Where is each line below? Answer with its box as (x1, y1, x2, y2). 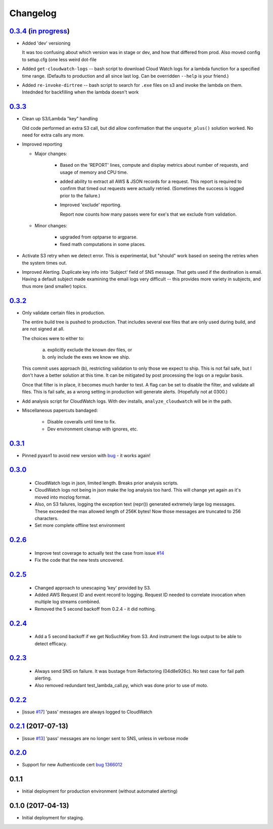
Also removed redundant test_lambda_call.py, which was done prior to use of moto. (34, 682, 208, 688)
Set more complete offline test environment (34, 522, 125, 528)
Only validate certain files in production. (22, 310, 105, 316)
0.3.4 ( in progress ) (9, 27, 70, 35)
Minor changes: (34, 223, 68, 228)
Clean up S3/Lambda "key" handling (22, 116, 98, 122)
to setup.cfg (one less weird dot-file (22, 56, 97, 63)
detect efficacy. (34, 641, 68, 647)
